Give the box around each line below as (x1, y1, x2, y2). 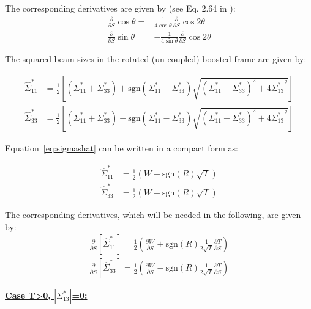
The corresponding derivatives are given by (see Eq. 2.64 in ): (5, 2, 236, 14)
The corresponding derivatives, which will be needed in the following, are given (5, 208, 301, 221)
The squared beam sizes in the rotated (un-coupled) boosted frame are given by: (5, 53, 307, 65)
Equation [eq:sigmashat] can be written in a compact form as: (5, 141, 238, 154)
